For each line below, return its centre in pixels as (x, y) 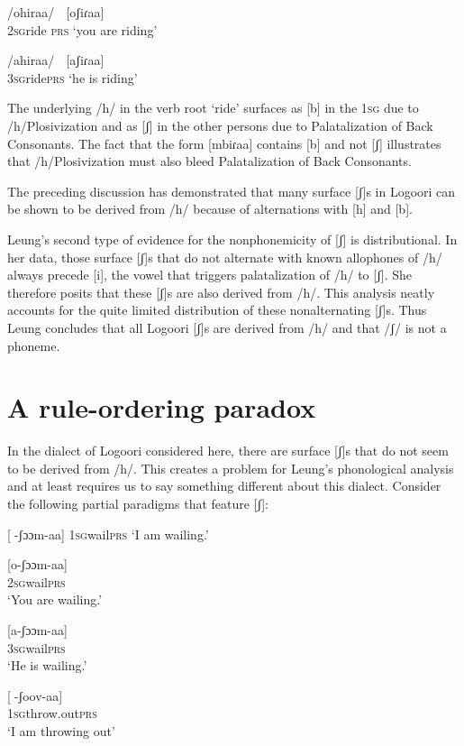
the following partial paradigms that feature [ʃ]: (138, 503)
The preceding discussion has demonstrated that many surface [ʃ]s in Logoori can (232, 191)
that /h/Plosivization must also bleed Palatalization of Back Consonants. (209, 161)
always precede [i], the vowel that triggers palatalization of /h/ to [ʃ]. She (210, 275)
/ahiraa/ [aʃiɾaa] (56, 60)
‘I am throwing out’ (61, 730)
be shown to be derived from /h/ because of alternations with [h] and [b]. (210, 209)
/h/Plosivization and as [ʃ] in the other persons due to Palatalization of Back (220, 125)
